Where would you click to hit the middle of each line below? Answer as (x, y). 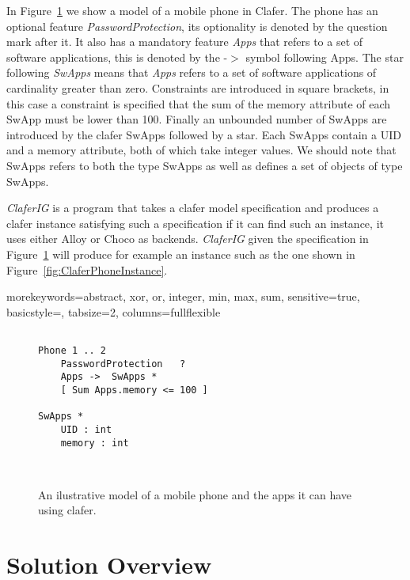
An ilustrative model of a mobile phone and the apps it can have (195, 494)
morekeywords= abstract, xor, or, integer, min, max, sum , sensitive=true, (183, 296)
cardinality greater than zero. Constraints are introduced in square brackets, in (198, 87)
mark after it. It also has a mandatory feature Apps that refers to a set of (185, 42)
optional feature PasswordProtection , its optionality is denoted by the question (197, 26)
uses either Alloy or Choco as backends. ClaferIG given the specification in (188, 239)
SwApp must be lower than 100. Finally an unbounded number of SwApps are (197, 119)
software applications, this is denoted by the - (117, 57)
